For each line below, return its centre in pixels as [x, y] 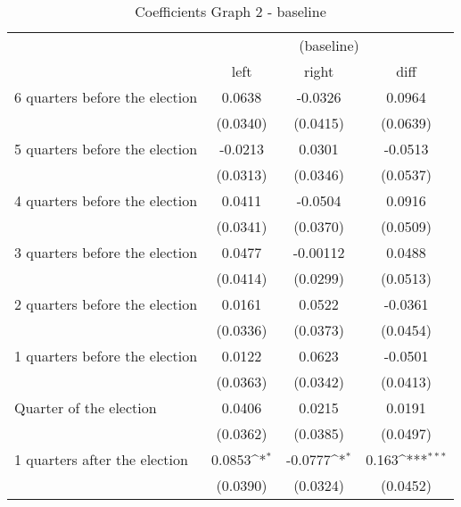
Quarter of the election [86, 407]
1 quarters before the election [106, 356]
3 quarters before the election [106, 252]
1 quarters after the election [101, 459]
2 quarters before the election [106, 304]
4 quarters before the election [106, 200]
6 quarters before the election [106, 97]
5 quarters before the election [106, 149]
